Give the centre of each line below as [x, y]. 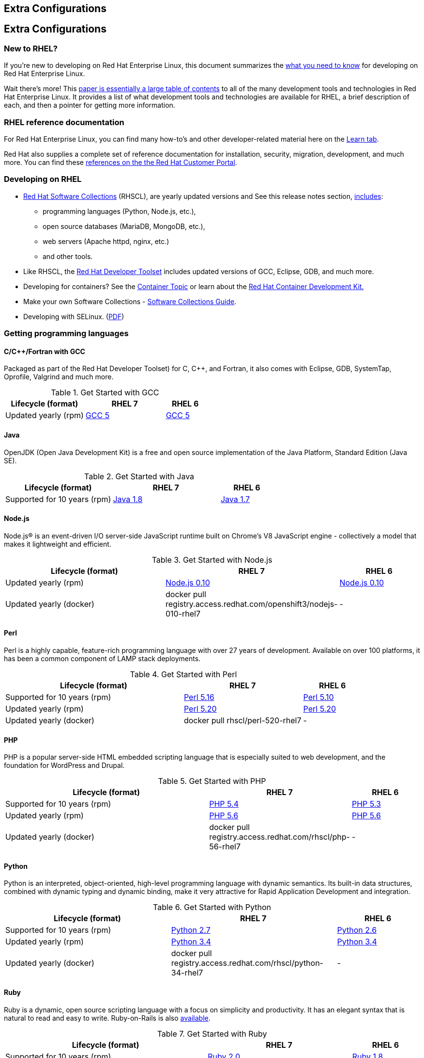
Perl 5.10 [318, 697]
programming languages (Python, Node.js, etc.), [119, 211]
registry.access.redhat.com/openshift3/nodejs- [252, 604]
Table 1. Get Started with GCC [105, 393]
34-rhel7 [187, 973]
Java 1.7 [235, 499]
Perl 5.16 [199, 697]
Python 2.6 [357, 930]
